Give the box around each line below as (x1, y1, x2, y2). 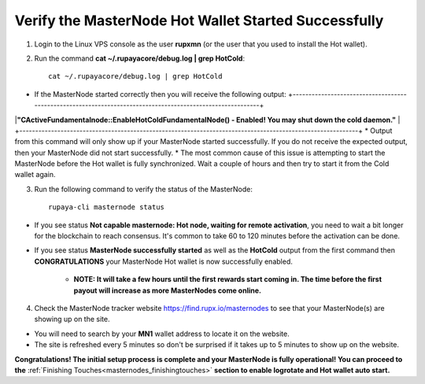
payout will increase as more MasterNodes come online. (73, 286, 261, 295)
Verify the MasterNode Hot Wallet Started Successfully (14, 12, 384, 29)
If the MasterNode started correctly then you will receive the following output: (34, 89, 286, 98)
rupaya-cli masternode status (48, 203, 165, 212)
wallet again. (14, 170, 56, 179)
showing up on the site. (34, 315, 110, 324)
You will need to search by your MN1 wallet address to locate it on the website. (34, 329, 290, 338)
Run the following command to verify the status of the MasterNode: (34, 184, 253, 194)
